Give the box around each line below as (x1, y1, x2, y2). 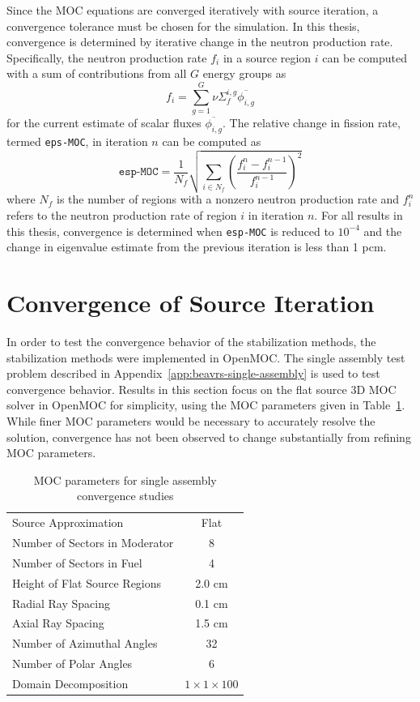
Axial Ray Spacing (12, 614, 104, 631)
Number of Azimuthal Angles (12, 635, 158, 652)
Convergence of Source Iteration (6, 286, 375, 319)
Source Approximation (12, 514, 124, 531)
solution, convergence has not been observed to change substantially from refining (6, 428, 411, 445)
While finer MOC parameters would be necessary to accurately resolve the (6, 412, 375, 429)
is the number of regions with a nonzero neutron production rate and (56, 190, 400, 208)
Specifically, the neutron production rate (6, 49, 207, 66)
